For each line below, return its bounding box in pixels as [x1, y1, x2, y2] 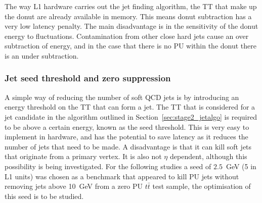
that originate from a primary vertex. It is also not [5, 151, 162, 162]
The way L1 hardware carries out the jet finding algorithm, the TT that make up [5, 1, 257, 11]
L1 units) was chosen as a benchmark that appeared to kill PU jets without [5, 171, 239, 181]
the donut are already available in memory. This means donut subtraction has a [5, 11, 252, 21]
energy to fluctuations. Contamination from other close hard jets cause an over [5, 30, 249, 41]
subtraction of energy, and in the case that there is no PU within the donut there [5, 40, 256, 51]
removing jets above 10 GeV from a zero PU [5, 181, 143, 191]
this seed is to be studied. [5, 190, 84, 201]
